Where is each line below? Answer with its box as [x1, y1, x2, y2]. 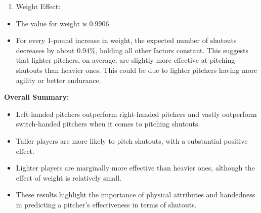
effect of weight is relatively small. [16, 172, 122, 183]
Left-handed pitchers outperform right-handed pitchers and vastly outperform [16, 108, 257, 119]
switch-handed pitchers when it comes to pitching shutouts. [16, 118, 200, 129]
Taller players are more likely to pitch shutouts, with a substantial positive [16, 135, 248, 146]
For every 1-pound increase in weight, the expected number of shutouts [16, 35, 237, 46]
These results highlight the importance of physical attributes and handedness [16, 189, 255, 200]
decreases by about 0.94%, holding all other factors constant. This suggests [16, 45, 249, 55]
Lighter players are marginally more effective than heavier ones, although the [16, 162, 255, 173]
